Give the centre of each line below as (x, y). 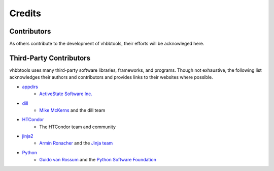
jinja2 (28, 136)
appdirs (30, 87)
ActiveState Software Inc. (66, 94)
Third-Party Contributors (50, 58)
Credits (25, 13)
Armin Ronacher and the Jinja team (76, 143)
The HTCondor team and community (78, 127)
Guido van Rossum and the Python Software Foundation (98, 160)
